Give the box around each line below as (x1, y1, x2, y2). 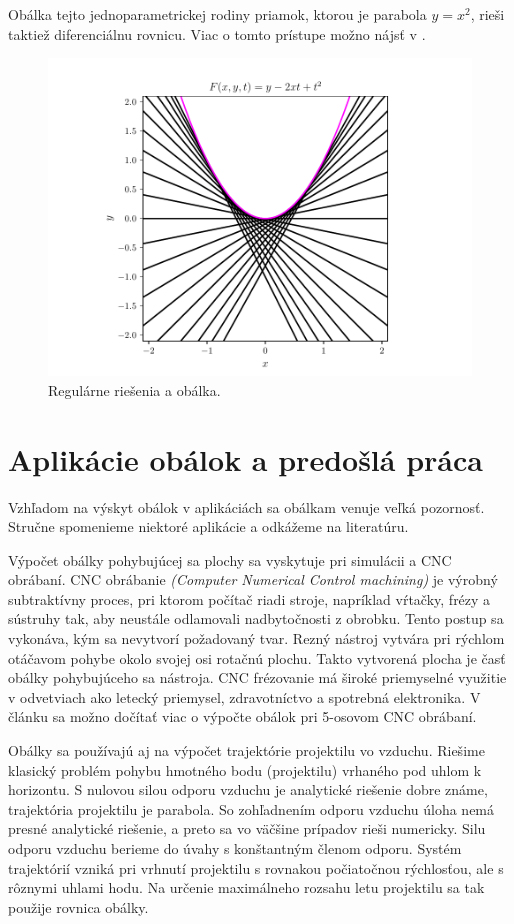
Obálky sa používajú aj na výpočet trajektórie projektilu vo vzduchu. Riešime (8, 740, 485, 761)
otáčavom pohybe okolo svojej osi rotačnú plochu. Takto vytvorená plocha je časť (8, 647, 506, 668)
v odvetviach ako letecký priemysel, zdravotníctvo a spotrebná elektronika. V (8, 686, 481, 707)
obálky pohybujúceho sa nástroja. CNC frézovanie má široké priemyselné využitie (8, 667, 507, 688)
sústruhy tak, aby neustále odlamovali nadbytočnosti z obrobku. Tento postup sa (8, 608, 504, 629)
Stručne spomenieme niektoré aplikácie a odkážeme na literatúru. (8, 516, 409, 537)
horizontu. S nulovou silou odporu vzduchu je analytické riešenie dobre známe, (8, 779, 488, 800)
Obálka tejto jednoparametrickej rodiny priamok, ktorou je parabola (8, 4, 427, 24)
